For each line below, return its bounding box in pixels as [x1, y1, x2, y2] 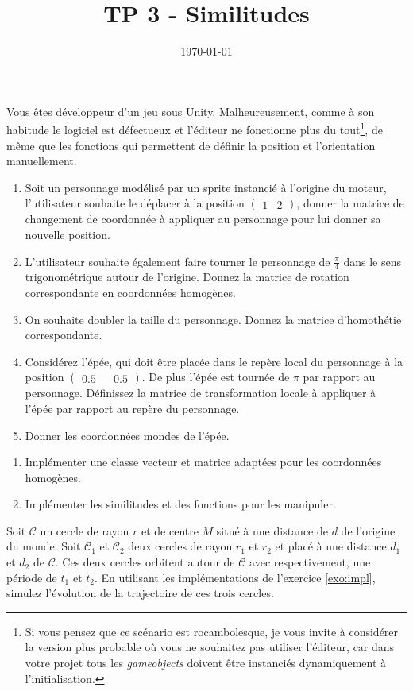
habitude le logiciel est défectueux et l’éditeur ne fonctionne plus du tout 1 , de [6, 119, 383, 137]
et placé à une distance [275, 538, 387, 554]
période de [6, 569, 57, 585]
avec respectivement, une [249, 554, 371, 570]
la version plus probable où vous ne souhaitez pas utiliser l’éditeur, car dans [25, 639, 395, 655]
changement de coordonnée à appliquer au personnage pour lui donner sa [25, 210, 381, 227]
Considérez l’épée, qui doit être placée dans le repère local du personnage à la [25, 353, 403, 369]
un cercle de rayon [40, 522, 129, 539]
